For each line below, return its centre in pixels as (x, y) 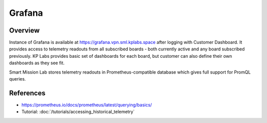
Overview (24, 30)
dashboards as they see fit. (37, 63)
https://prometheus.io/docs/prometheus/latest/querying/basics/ (87, 105)
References (27, 93)
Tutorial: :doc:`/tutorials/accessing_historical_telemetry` (78, 112)
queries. (18, 79)
